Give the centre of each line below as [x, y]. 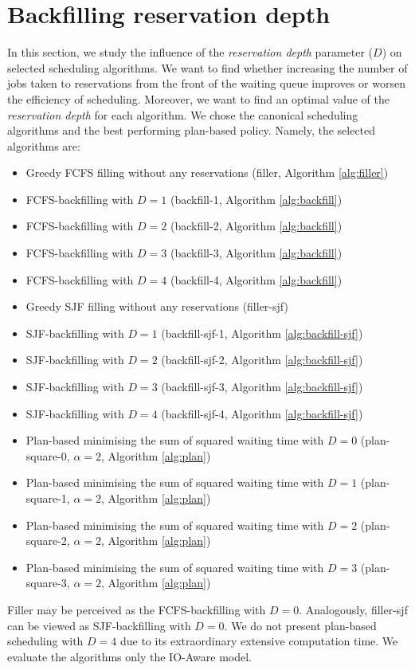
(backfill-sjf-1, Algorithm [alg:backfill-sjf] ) [262, 333]
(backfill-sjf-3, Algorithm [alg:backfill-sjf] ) [262, 387]
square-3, [48, 583]
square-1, [48, 498]
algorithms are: [44, 145]
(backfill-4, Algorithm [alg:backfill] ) [256, 279]
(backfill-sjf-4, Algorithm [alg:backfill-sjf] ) [262, 413]
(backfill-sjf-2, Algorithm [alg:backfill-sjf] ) [262, 360]
